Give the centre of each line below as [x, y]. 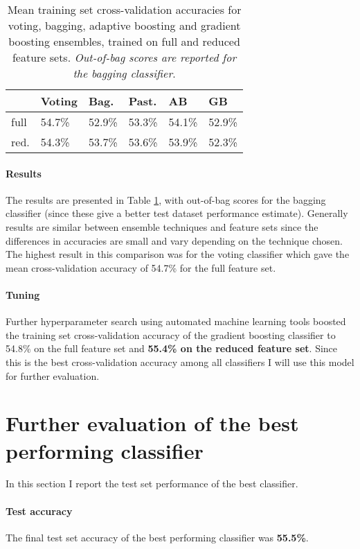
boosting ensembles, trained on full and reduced [124, 41]
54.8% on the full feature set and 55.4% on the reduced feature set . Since [172, 348]
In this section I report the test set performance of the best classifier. [152, 483]
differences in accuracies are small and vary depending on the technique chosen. [174, 240]
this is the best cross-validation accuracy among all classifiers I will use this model [180, 361]
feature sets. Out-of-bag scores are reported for [124, 57]
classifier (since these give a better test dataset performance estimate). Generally [177, 213]
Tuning [23, 294]
